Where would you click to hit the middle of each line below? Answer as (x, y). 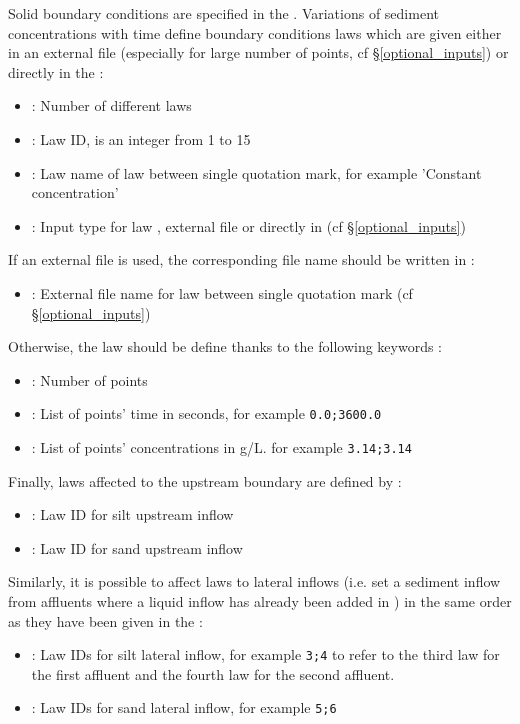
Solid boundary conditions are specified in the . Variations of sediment (223, 13)
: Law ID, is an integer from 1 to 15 (141, 138)
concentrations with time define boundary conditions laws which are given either (255, 32)
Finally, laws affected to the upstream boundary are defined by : (205, 480)
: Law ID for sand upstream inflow (137, 547)
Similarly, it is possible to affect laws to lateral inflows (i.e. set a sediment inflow (254, 581)
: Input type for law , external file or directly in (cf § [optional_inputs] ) (248, 225)
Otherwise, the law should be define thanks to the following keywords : (225, 346)
